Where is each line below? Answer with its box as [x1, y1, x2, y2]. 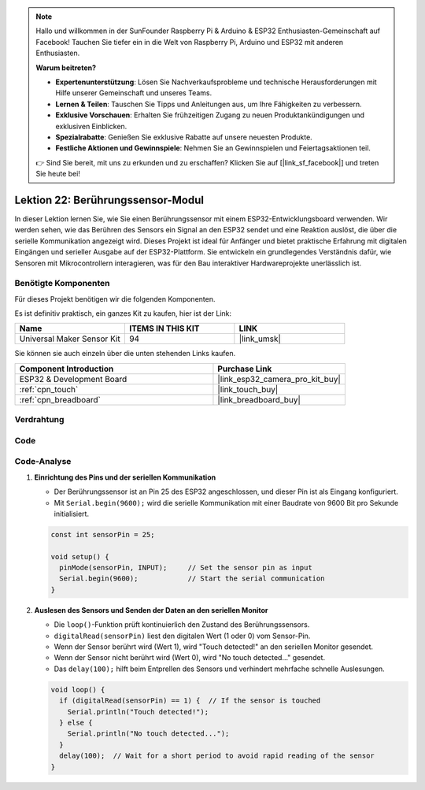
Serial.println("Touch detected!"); [67, 707, 209, 716]
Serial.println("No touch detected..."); [67, 729, 230, 738]
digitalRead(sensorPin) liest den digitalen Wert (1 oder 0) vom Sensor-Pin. [54, 631, 311, 640]
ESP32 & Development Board [19, 373, 128, 384]
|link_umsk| [238, 333, 281, 344]
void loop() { [50, 685, 105, 694]
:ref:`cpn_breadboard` [19, 394, 102, 405]
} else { [59, 718, 93, 727]
